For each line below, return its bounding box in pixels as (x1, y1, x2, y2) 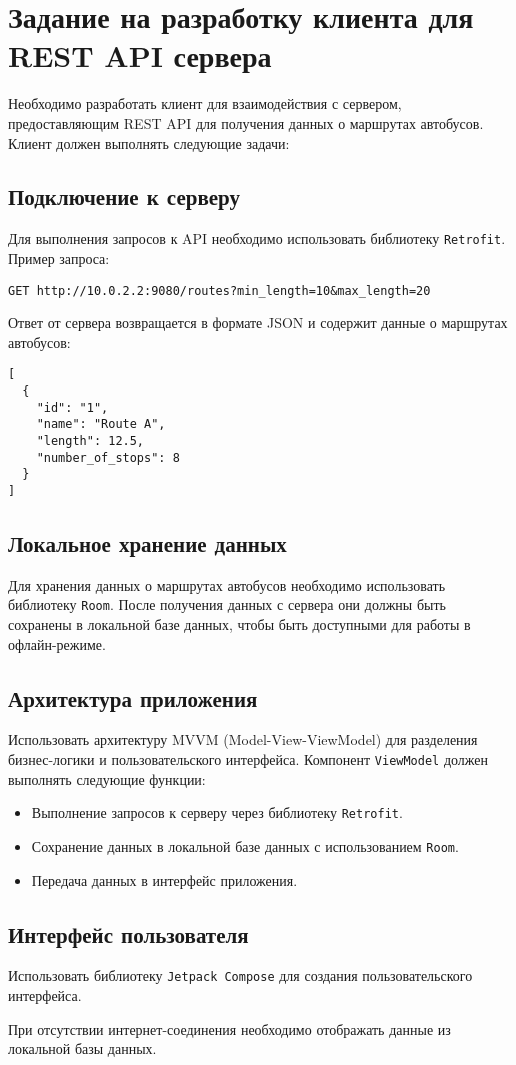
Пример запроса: (8, 247, 110, 268)
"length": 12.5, (36, 434, 145, 449)
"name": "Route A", (36, 417, 166, 432)
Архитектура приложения (8, 682, 258, 713)
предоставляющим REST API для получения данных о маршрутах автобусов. (8, 112, 484, 133)
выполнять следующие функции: (8, 768, 206, 789)
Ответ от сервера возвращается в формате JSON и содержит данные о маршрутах (8, 312, 508, 333)
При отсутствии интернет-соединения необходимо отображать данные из (8, 1018, 451, 1039)
